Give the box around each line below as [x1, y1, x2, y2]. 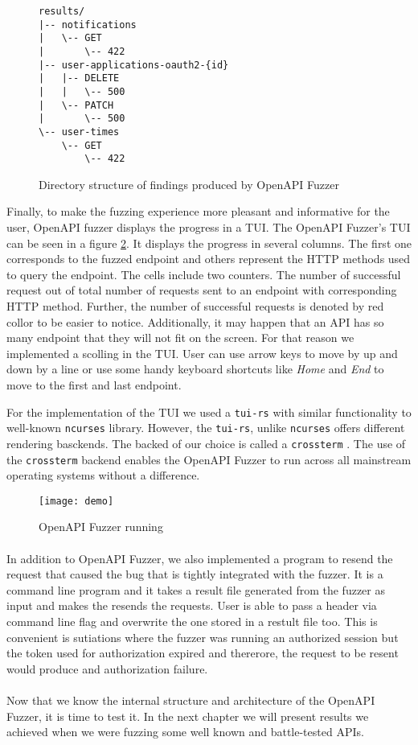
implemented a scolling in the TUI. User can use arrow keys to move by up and [6, 344, 398, 361]
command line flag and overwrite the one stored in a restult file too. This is [6, 613, 378, 630]
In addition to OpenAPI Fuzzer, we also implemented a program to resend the [6, 549, 393, 566]
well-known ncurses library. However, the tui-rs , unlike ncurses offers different [6, 419, 405, 436]
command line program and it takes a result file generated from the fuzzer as [6, 581, 385, 598]
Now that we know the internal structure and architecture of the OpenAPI [6, 692, 375, 708]
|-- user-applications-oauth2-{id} [39, 59, 229, 71]
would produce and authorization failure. [6, 660, 208, 677]
